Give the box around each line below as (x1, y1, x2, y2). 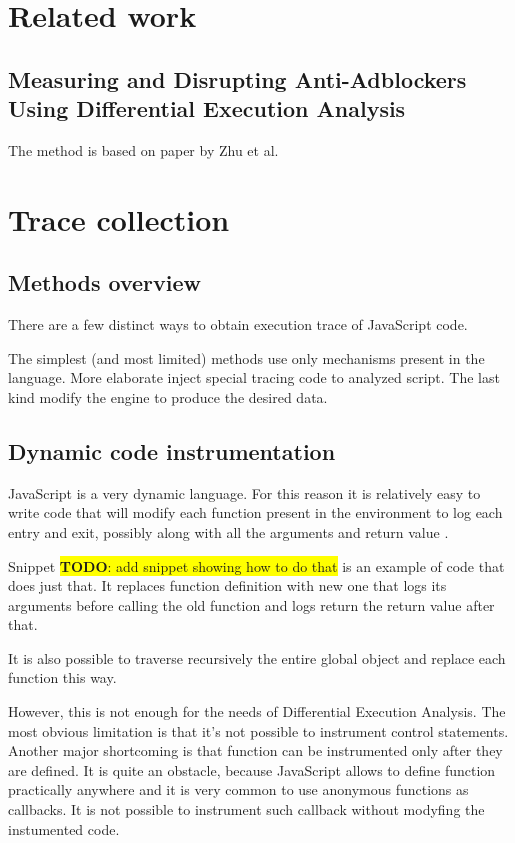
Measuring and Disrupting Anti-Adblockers (8, 63, 467, 94)
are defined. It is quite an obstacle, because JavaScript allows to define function (8, 759, 496, 780)
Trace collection (8, 198, 230, 239)
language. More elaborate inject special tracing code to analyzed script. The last (8, 367, 500, 388)
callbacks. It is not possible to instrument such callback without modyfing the (8, 799, 485, 820)
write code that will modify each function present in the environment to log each (8, 502, 503, 523)
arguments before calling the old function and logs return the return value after (8, 594, 495, 615)
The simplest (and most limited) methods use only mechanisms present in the (8, 347, 485, 368)
